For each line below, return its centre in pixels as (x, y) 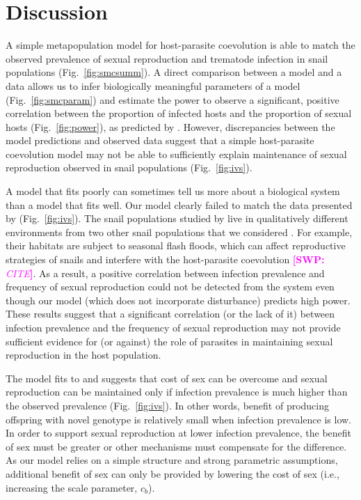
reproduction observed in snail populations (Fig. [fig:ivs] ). (129, 167)
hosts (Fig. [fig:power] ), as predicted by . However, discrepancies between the (170, 126)
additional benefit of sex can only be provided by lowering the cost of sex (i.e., (173, 473)
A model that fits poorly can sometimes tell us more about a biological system (173, 191)
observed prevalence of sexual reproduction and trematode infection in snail (167, 58)
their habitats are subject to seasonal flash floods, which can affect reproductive (176, 245)
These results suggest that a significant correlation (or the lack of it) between (170, 314)
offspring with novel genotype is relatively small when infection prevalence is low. (179, 419)
